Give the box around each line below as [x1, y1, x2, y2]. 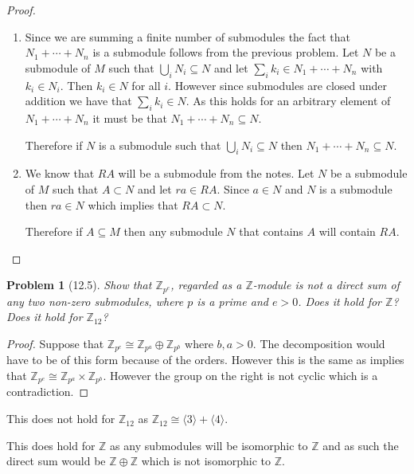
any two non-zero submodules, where [6, 292, 184, 309]
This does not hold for [6, 410, 115, 427]
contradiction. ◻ [6, 383, 89, 400]
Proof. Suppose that [6, 335, 104, 351]
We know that [25, 165, 95, 182]
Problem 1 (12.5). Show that [6, 276, 152, 293]
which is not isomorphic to [141, 452, 271, 469]
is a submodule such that [99, 136, 221, 153]
